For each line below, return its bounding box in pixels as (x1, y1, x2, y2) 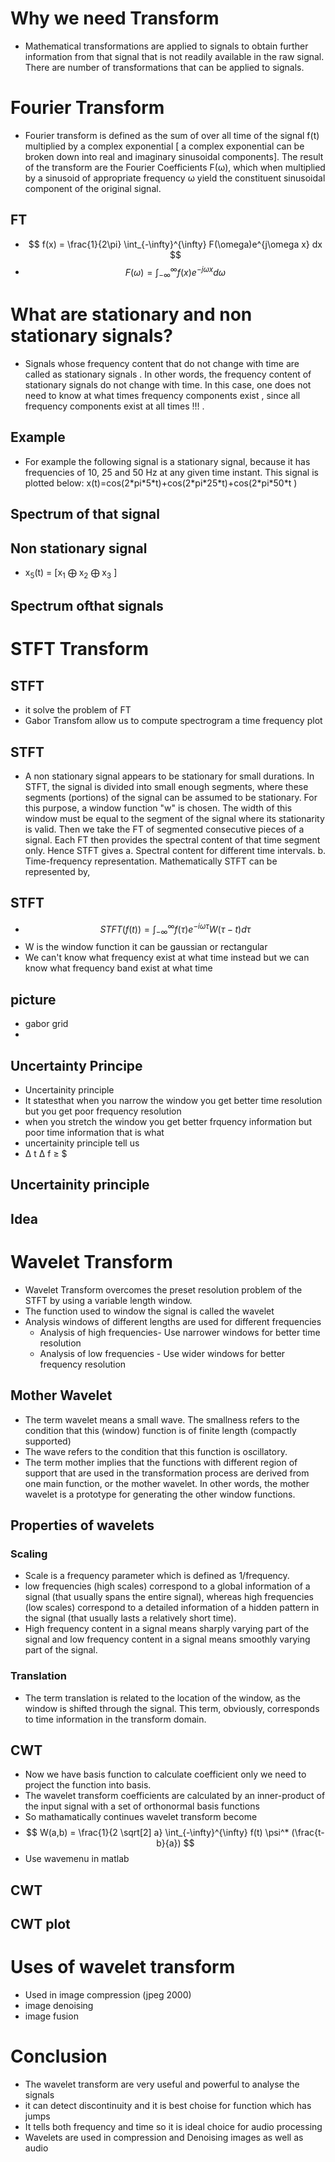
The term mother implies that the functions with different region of (24, 1456, 298, 1468)
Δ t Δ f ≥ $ (24, 1147, 68, 1159)
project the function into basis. (24, 1779, 152, 1791)
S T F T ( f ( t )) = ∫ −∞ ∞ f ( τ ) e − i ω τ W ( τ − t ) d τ (99, 921, 252, 937)
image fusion (24, 2010, 79, 2022)
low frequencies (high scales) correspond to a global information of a (24, 1580, 311, 1592)
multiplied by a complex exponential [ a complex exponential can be (24, 140, 305, 152)
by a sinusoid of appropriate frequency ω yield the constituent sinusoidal (24, 172, 326, 184)
